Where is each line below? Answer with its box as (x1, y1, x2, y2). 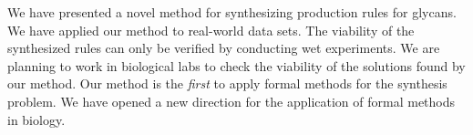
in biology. (7, 109, 66, 129)
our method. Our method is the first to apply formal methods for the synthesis (7, 74, 447, 93)
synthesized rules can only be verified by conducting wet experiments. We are (7, 38, 440, 57)
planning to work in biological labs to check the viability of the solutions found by (7, 56, 466, 75)
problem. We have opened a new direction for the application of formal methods (7, 91, 456, 110)
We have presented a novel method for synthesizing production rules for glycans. (7, 3, 457, 21)
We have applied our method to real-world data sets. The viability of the (7, 20, 415, 39)
